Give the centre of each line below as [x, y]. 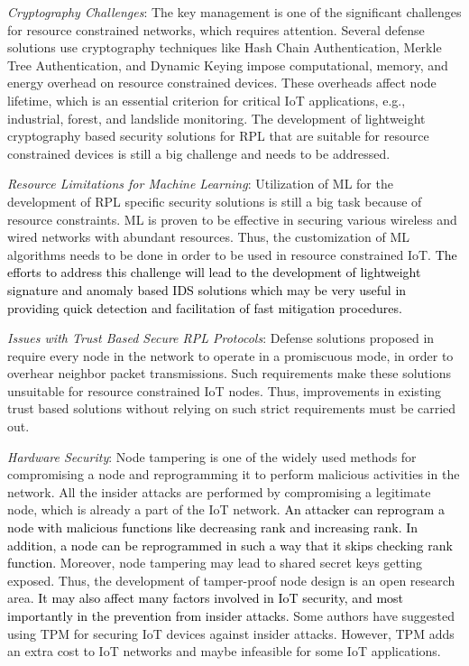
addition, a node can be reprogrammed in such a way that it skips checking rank [230, 545]
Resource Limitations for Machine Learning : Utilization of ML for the [200, 184]
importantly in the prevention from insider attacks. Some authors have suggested [231, 615]
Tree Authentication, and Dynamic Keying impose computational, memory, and [228, 65]
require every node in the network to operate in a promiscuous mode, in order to [230, 355]
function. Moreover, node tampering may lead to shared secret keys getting [215, 563]
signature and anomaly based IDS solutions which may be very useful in [207, 289]
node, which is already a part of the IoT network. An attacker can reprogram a [226, 509]
